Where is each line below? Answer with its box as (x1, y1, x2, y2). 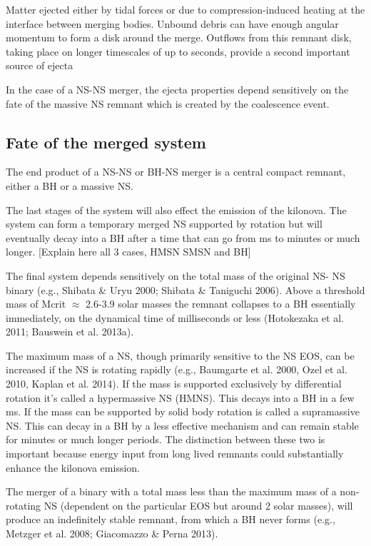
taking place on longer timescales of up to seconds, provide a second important (6, 44, 350, 59)
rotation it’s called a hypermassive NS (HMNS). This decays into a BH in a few (6, 390, 355, 405)
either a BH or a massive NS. (6, 178, 133, 193)
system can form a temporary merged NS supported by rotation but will (6, 216, 322, 231)
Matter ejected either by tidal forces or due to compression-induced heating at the (6, 2, 365, 16)
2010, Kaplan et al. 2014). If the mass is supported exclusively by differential (6, 376, 342, 391)
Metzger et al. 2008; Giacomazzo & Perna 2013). (6, 526, 218, 541)
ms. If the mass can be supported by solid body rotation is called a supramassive (6, 404, 360, 419)
